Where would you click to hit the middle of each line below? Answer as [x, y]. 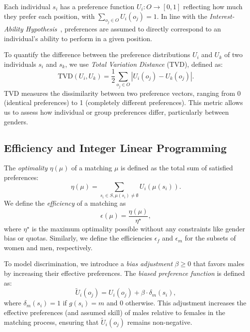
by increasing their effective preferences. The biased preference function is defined [125, 273]
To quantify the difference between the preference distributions [97, 54]
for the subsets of [210, 238]
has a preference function [97, 6]
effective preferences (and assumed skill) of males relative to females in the [115, 312]
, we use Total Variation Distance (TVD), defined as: [144, 64]
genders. [16, 121]
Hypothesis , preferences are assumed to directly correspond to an [123, 29]
